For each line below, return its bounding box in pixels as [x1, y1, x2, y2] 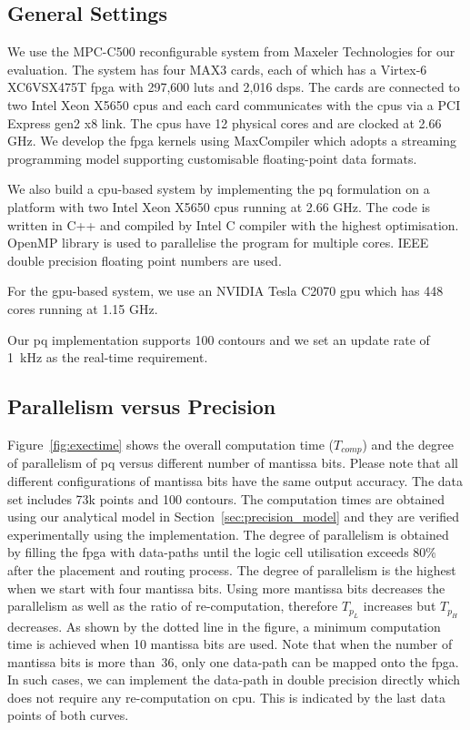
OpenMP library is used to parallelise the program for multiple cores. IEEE [7, 233, 429, 252]
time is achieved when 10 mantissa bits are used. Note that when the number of [7, 634, 453, 654]
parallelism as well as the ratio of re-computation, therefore [7, 596, 338, 615]
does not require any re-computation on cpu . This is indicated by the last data [7, 687, 445, 706]
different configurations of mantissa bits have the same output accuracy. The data [7, 471, 463, 490]
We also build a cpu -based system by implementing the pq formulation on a [7, 179, 430, 198]
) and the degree [362, 434, 454, 453]
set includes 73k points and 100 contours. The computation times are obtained [7, 489, 445, 508]
